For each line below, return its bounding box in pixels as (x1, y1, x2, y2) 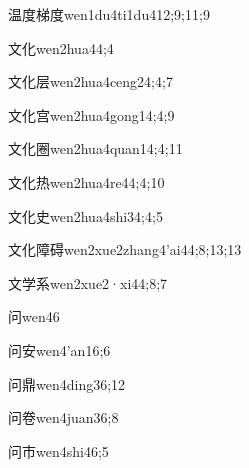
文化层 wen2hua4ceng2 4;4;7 (8, 71, 173, 92)
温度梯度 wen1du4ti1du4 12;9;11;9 (8, 4, 210, 24)
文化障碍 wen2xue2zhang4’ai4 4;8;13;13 (8, 239, 242, 260)
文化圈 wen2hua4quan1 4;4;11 (8, 138, 183, 159)
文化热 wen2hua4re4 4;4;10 (8, 171, 165, 192)
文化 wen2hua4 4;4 (8, 37, 114, 58)
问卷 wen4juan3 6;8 (8, 407, 119, 428)
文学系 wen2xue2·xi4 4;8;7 (8, 272, 168, 293)
